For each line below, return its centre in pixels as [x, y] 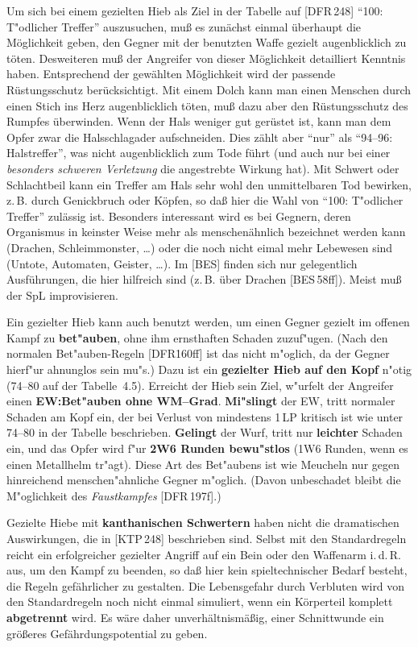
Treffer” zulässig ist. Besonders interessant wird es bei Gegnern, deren [179, 216]
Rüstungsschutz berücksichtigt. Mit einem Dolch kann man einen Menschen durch [209, 89]
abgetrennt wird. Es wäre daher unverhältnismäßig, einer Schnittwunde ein [195, 617]
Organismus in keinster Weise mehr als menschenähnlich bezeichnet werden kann [206, 232]
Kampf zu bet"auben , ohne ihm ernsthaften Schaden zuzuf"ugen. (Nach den [197, 337]
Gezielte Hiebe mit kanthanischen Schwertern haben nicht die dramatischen [203, 523]
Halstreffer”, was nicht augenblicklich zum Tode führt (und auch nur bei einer [199, 153]
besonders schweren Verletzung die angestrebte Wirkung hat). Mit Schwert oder [203, 168]
